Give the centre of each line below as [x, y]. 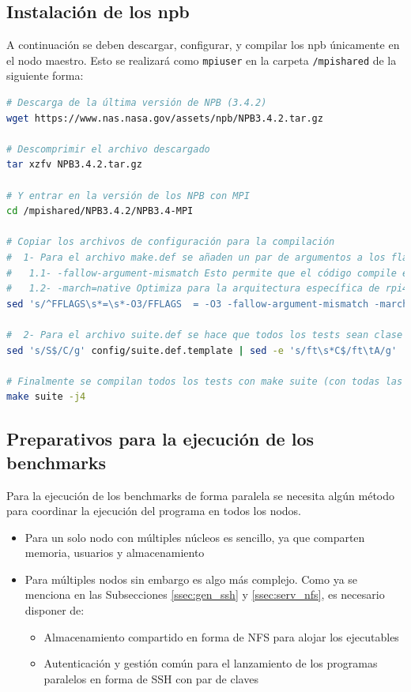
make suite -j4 [46, 397]
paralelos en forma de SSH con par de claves [151, 678]
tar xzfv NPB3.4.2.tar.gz [74, 165]
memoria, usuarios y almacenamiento [115, 553]
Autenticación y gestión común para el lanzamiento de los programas [211, 663]
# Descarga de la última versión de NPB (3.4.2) [137, 103]
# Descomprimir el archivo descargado [108, 149]
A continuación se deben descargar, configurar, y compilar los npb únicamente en [203, 45]
